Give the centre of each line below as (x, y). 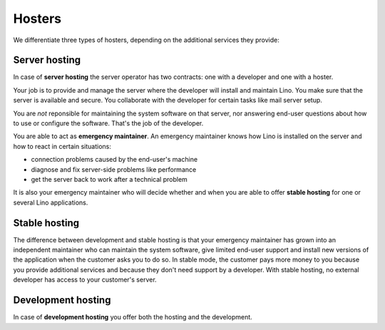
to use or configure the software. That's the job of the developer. (108, 123)
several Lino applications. (51, 202)
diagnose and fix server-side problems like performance (114, 169)
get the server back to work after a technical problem (109, 179)
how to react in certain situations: (62, 146)
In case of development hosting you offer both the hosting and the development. (133, 317)
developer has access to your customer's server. (85, 280)
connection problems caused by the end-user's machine (114, 160)
